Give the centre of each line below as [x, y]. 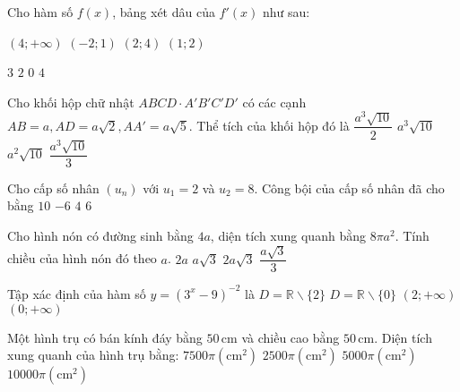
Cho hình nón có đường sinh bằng [100, 235]
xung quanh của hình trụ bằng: [93, 355]
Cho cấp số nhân [53, 187]
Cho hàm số [40, 12]
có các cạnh [274, 102]
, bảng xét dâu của [164, 12]
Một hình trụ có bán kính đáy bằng [105, 337]
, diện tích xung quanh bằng [288, 235]
